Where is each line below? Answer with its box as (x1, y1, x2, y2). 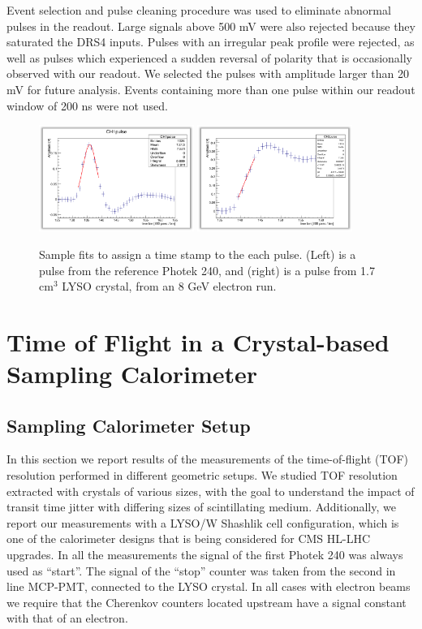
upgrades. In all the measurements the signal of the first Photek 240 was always (6, 546, 403, 563)
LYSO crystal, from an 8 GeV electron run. (62, 278, 277, 295)
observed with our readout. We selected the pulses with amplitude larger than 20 (6, 65, 409, 82)
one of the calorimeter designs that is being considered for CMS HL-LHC (6, 530, 371, 547)
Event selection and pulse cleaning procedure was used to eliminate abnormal (6, 2, 391, 18)
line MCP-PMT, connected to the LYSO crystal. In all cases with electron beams (6, 578, 411, 595)
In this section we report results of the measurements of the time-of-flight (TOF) (6, 450, 409, 467)
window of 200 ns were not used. (6, 97, 168, 114)
